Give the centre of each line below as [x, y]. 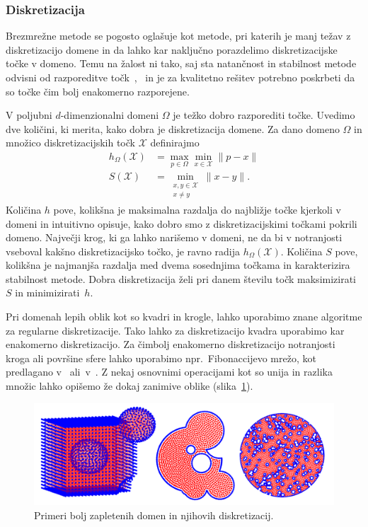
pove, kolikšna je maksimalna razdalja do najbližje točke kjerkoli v [197, 209]
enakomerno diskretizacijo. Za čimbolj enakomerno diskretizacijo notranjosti [171, 344]
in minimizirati [47, 293]
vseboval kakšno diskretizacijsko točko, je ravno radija [123, 251]
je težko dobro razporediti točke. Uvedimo [264, 115]
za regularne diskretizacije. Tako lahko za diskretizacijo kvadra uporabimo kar [175, 330]
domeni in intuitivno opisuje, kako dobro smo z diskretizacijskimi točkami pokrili [182, 223]
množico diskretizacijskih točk [70, 143]
